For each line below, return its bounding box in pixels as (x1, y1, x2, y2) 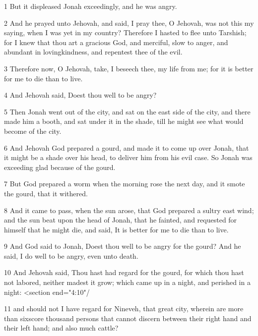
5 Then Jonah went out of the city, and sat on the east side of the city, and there (4, 106, 251, 116)
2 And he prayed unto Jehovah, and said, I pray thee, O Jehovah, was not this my (4, 17, 254, 28)
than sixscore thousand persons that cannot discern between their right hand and (4, 313, 252, 323)
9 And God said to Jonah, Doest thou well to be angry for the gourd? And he (4, 241, 241, 251)
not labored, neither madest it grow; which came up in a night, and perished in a (4, 277, 251, 287)
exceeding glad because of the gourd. (4, 162, 116, 172)
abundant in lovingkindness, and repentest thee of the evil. (4, 47, 183, 57)
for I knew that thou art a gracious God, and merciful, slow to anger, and (4, 37, 228, 47)
